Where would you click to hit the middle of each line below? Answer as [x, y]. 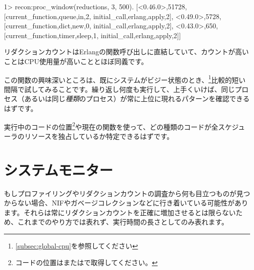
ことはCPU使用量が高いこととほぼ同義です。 [76, 61]
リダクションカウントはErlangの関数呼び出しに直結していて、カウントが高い [127, 52]
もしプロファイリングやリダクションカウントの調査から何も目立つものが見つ [127, 193]
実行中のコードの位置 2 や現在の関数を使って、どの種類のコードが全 [111, 126]
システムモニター [59, 169]
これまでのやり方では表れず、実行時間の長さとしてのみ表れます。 [123, 222]
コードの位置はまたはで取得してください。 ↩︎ [86, 262]
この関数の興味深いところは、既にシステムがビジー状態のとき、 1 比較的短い [125, 79]
